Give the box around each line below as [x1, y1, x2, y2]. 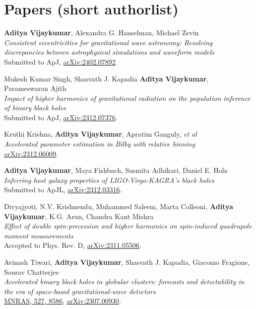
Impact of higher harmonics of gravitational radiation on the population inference [4, 92, 251, 103]
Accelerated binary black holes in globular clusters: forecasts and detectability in [4, 276, 245, 287]
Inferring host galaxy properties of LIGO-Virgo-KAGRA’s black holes [4, 174, 214, 185]
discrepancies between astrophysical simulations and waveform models [4, 47, 214, 57]
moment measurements [4, 230, 73, 240]
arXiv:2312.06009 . [4, 148, 58, 158]
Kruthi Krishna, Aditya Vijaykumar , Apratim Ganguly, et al [4, 129, 197, 139]
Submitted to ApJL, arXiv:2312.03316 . [4, 184, 122, 195]
